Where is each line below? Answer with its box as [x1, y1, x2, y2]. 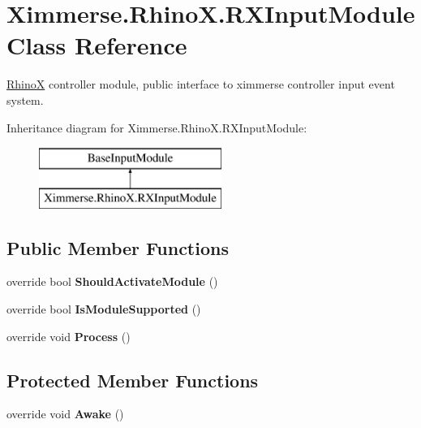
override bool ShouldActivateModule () [6, 273, 218, 290]
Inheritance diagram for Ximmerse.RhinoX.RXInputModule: [6, 119, 307, 136]
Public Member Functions [6, 235, 229, 260]
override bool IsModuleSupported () [6, 300, 201, 318]
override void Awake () [6, 405, 124, 422]
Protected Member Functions [6, 367, 259, 392]
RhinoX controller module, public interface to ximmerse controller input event [6, 76, 395, 93]
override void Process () [6, 327, 131, 344]
